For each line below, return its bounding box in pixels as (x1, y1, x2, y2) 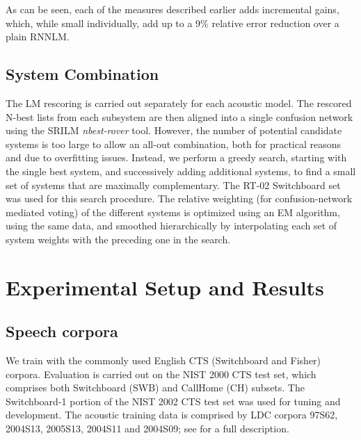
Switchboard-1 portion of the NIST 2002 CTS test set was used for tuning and (6, 393, 341, 408)
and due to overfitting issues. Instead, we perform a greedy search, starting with (6, 150, 347, 165)
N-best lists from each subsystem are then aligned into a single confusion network (6, 109, 353, 124)
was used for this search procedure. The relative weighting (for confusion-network (6, 191, 353, 206)
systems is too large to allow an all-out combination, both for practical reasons (6, 136, 342, 151)
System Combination (6, 63, 159, 85)
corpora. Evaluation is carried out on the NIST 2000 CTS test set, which (6, 366, 316, 381)
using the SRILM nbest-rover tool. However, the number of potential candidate (6, 123, 342, 138)
